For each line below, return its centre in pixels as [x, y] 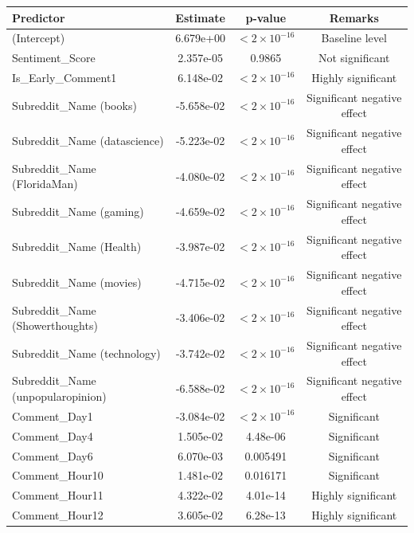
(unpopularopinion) [59, 396]
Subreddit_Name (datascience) [88, 141]
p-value [266, 17]
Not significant [354, 58]
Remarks [354, 17]
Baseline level [354, 38]
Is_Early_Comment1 [64, 78]
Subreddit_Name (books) [74, 105]
